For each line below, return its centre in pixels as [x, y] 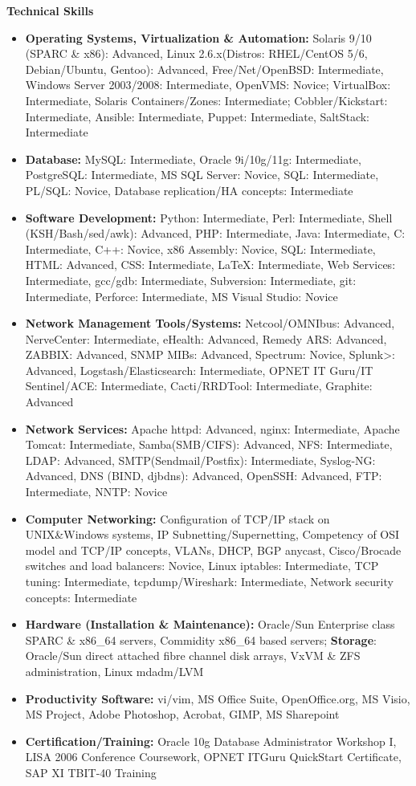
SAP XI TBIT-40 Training [91, 772]
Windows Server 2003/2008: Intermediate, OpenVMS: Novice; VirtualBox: [208, 85]
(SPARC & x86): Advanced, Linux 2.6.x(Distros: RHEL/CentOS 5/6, [196, 53]
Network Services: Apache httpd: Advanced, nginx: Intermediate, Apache [212, 428]
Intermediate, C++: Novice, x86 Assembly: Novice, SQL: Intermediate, [200, 248]
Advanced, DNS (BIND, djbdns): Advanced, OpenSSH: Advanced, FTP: [204, 476]
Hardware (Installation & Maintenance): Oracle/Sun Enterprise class [210, 624]
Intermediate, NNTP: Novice [96, 492]
